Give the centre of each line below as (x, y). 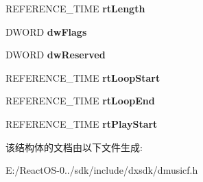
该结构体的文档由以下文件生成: (74, 147)
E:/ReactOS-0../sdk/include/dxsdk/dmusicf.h (102, 170)
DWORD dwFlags (46, 31)
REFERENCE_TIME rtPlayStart (82, 123)
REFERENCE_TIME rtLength (75, 8)
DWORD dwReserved (56, 55)
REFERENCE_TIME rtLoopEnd (80, 101)
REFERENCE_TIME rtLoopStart (83, 77)
